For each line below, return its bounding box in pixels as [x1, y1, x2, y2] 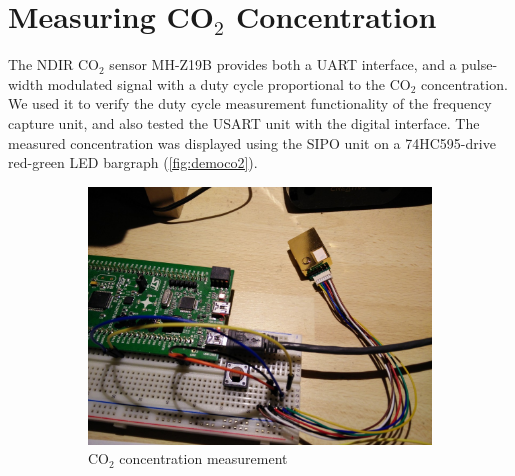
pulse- [461, 54, 498, 75]
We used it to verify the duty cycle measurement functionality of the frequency [8, 93, 492, 114]
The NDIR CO [8, 54, 100, 75]
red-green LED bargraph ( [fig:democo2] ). [8, 152, 258, 173]
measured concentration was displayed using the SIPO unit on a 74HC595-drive [8, 132, 496, 153]
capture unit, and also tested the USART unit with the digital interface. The [8, 112, 480, 133]
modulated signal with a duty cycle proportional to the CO [47, 73, 411, 94]
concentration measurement [119, 448, 288, 469]
